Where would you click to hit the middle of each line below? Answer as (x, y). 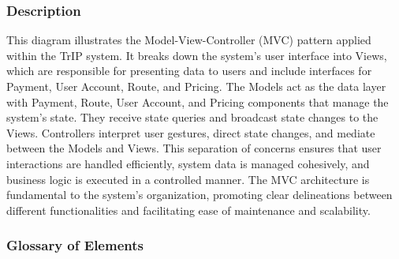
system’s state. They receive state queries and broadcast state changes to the (192, 117)
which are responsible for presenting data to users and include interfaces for (189, 71)
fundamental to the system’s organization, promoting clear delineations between (199, 195)
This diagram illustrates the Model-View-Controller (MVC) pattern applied (189, 40)
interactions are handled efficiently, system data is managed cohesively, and (188, 163)
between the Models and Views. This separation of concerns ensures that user (194, 148)
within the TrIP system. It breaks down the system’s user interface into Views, (197, 55)
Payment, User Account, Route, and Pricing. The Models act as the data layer (196, 86)
